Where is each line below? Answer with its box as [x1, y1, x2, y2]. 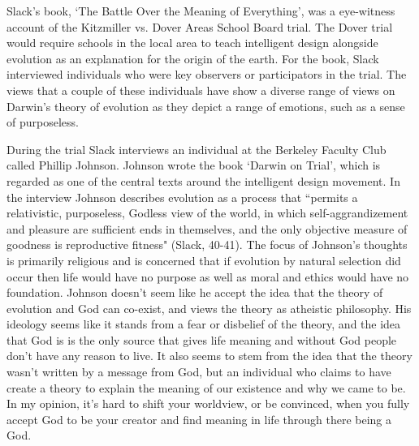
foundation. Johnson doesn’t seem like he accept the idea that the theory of [6, 284, 383, 301]
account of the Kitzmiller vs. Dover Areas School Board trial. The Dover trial [6, 18, 393, 35]
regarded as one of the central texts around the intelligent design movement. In [6, 172, 400, 189]
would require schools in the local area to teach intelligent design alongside [6, 34, 378, 51]
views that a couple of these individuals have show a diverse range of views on [6, 81, 395, 98]
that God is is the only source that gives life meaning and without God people [6, 331, 397, 348]
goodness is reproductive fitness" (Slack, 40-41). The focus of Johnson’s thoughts [6, 236, 408, 253]
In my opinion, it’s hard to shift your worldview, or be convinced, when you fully [6, 395, 410, 412]
